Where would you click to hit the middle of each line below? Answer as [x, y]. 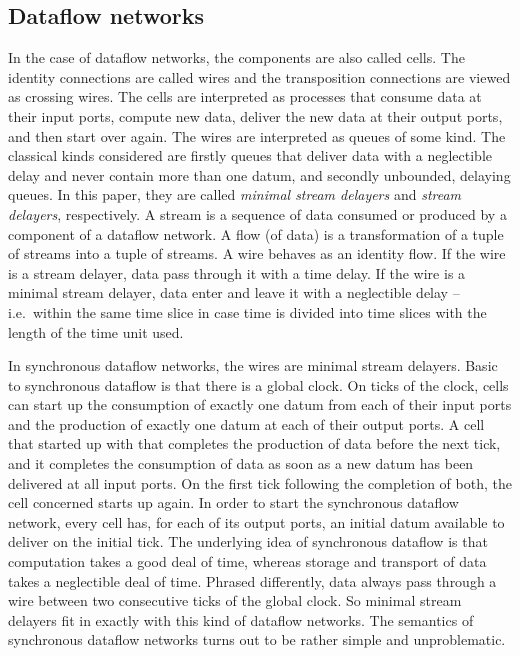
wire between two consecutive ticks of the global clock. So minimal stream [235, 600]
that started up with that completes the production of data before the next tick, [254, 443]
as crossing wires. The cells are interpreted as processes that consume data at [245, 96]
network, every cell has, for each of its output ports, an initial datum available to [256, 521]
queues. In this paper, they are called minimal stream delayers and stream [235, 194]
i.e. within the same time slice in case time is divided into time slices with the [247, 311]
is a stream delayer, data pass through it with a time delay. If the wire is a [237, 272]
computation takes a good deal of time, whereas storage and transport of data [247, 561]
